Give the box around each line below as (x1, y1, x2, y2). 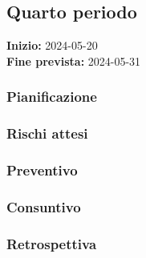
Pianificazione (6, 87, 97, 107)
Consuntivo (6, 196, 81, 216)
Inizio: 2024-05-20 (6, 37, 98, 54)
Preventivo (6, 160, 78, 179)
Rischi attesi (6, 123, 88, 143)
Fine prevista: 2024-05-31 (6, 52, 141, 69)
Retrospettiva (6, 233, 97, 253)
